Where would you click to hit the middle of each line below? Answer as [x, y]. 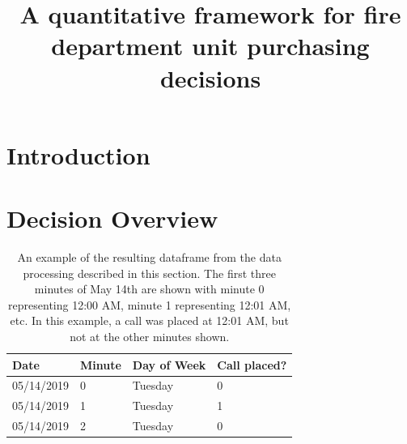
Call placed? [252, 364]
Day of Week [169, 364]
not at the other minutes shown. [150, 337]
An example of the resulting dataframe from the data [149, 257]
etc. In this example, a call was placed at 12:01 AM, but [149, 320]
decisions [210, 77]
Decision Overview [112, 218]
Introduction [78, 154]
